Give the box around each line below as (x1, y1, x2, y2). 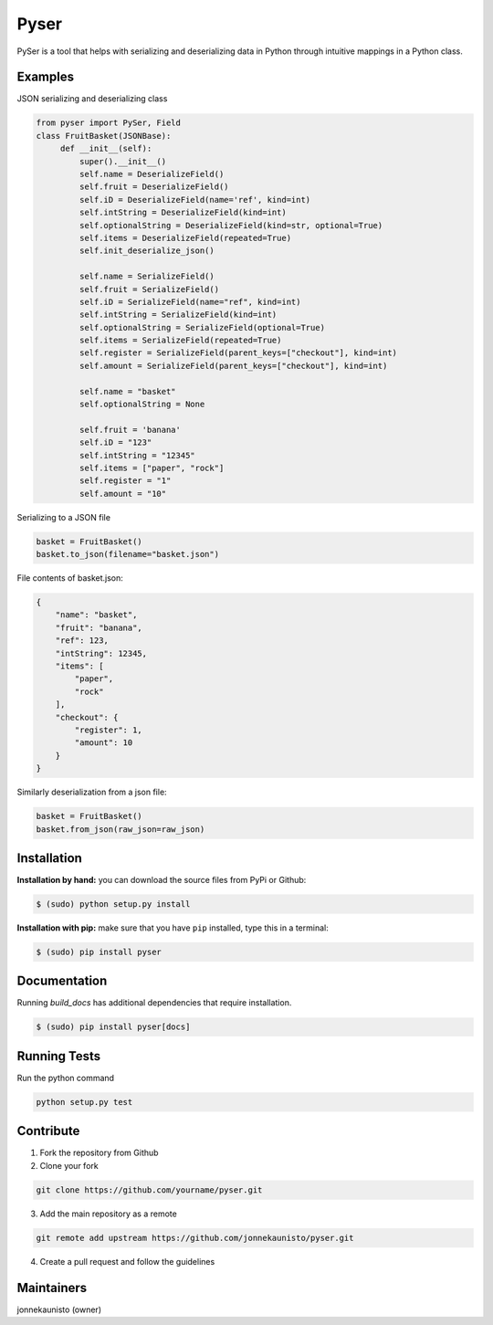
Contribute (16, 1123, 80, 1139)
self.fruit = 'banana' (79, 425, 182, 435)
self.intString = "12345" (79, 450, 195, 460)
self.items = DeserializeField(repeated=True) (79, 233, 292, 243)
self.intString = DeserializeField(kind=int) (79, 207, 287, 218)
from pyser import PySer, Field (36, 118, 182, 128)
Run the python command (16, 1072, 114, 1083)
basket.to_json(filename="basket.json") (36, 549, 219, 560)
